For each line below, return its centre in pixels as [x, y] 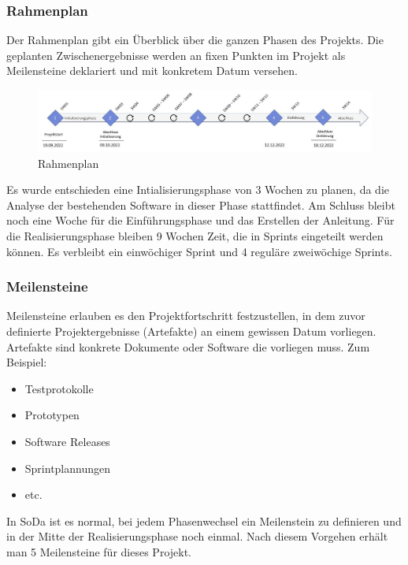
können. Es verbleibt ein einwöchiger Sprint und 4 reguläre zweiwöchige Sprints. [199, 251]
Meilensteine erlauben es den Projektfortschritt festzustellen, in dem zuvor [186, 316]
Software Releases [67, 442]
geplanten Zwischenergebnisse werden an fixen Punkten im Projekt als [176, 55]
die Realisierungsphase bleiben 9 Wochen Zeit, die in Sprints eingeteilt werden [195, 236]
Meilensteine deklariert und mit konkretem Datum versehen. [152, 71]
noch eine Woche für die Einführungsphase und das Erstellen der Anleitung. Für [200, 220]
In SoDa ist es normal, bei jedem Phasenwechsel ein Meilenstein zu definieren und [204, 520]
